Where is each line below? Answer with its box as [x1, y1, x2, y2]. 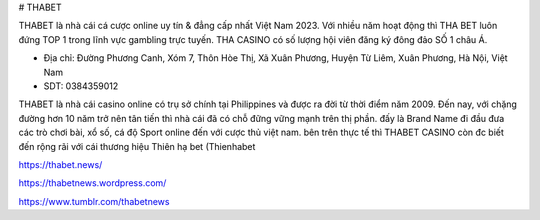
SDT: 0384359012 [43, 80, 119, 92]
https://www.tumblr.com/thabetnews [18, 195, 170, 207]
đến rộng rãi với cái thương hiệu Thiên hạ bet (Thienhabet [18, 140, 256, 152]
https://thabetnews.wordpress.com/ [18, 177, 167, 189]
